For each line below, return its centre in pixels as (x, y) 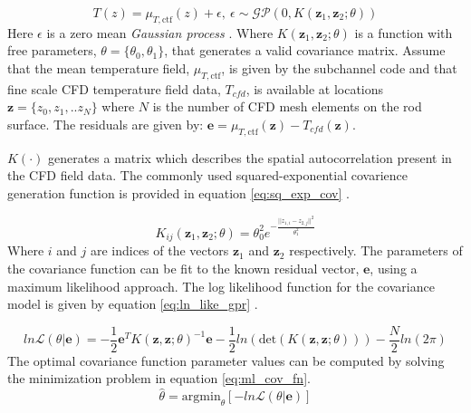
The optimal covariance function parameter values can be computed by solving (226, 360)
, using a (394, 268)
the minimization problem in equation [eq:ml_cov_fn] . (159, 378)
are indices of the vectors (159, 250)
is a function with (404, 32)
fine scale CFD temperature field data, (114, 88)
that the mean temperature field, (99, 67)
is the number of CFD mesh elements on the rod (287, 106)
